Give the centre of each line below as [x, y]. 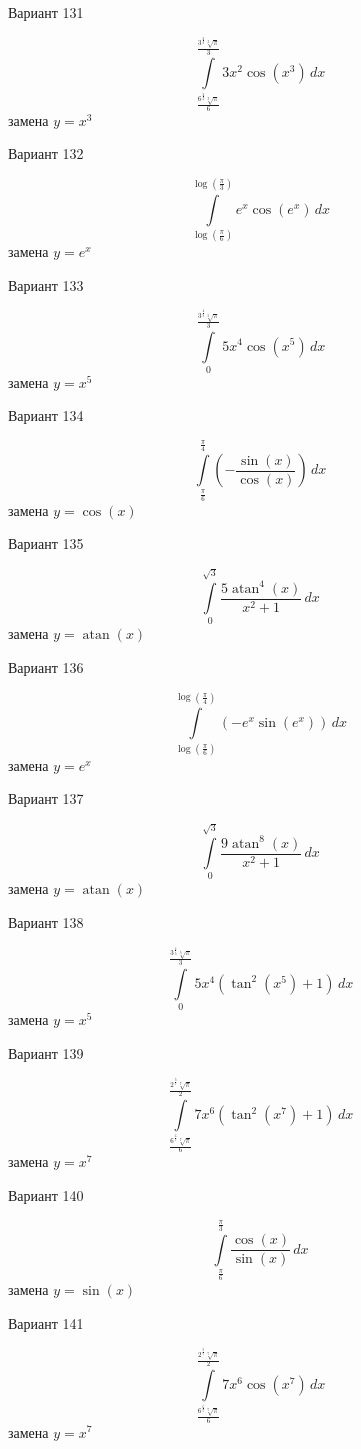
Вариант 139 [46, 1052]
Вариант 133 [46, 284]
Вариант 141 [46, 1322]
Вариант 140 [46, 1195]
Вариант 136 [46, 666]
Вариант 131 [46, 12]
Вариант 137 [46, 798]
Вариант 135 [46, 543]
